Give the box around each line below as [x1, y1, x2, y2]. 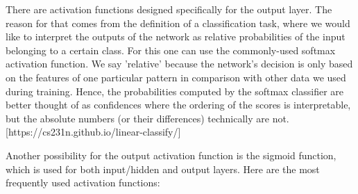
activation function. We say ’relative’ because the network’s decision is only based [6, 56, 353, 71]
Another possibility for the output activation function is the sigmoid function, [6, 147, 336, 162]
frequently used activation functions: [6, 175, 160, 190]
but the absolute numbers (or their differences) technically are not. [6, 111, 289, 125]
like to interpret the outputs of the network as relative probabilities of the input [6, 29, 346, 44]
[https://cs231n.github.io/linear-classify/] [6, 124, 181, 139]
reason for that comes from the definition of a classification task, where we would [6, 15, 350, 30]
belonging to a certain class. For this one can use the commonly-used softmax [6, 42, 336, 57]
